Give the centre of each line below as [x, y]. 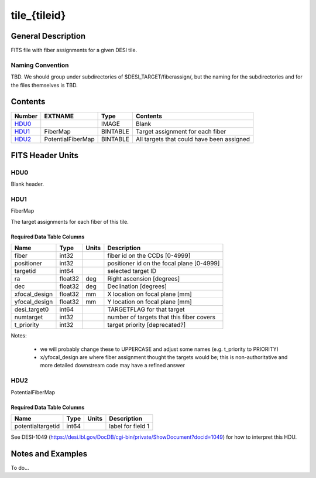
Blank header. [27, 184]
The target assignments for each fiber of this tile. [70, 221]
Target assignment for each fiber [181, 131]
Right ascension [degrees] [144, 279]
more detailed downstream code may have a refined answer [113, 366]
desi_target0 [32, 309]
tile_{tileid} [38, 15]
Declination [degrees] [137, 286]
